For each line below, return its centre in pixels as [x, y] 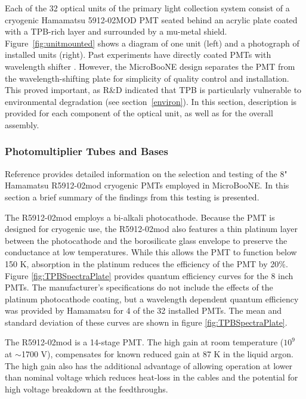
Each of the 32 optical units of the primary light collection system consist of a [147, 8]
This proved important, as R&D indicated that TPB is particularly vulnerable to [153, 90]
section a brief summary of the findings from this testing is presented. [132, 197]
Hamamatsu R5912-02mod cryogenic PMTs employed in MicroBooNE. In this [147, 185]
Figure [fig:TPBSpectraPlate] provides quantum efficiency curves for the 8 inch [149, 275]
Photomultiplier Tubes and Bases [86, 151]
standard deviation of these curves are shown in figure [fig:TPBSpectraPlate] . [146, 322]
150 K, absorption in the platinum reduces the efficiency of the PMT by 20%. [146, 263]
